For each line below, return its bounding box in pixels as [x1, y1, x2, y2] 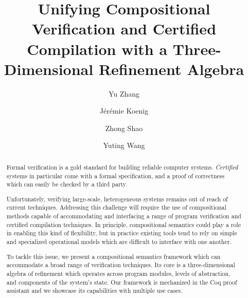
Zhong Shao [105, 122, 143, 133]
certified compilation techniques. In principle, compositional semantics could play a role [6, 220, 241, 229]
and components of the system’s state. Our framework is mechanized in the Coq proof [6, 277, 237, 286]
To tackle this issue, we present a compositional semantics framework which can [6, 252, 221, 260]
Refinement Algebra [98, 58, 244, 79]
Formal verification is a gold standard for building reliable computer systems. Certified [6, 162, 238, 171]
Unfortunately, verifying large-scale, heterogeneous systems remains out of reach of [6, 194, 228, 203]
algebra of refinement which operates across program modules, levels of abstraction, [6, 269, 231, 277]
